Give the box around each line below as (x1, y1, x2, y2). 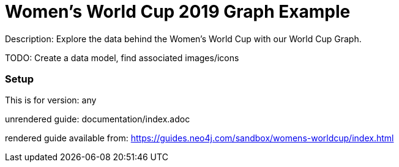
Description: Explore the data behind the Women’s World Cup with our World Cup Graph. (5, 33, 362, 44)
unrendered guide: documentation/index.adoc (5, 114, 190, 125)
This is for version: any (5, 95, 97, 106)
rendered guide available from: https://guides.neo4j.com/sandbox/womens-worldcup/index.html (5, 133, 394, 144)
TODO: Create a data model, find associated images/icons (5, 52, 239, 63)
